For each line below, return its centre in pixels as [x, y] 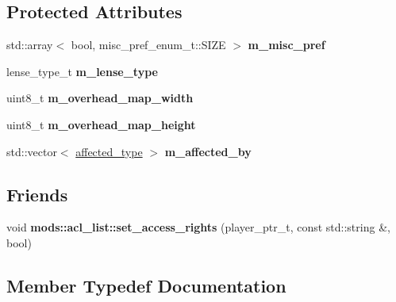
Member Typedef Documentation [146, 285]
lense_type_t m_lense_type [82, 71]
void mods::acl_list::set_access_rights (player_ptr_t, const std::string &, [198, 227]
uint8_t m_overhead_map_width [100, 98]
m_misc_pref [286, 45]
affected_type [109, 151]
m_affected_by [208, 151]
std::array [30, 45]
